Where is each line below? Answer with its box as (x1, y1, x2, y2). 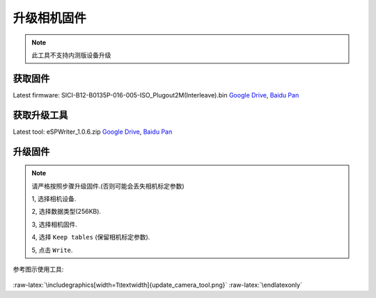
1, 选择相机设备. (31, 194, 77, 203)
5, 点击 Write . (31, 246, 73, 254)
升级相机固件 (13, 10, 87, 26)
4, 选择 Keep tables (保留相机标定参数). (31, 233, 150, 242)
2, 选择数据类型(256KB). (31, 207, 101, 216)
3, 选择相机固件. (31, 220, 78, 228)
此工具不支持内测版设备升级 (31, 51, 111, 59)
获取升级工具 (13, 109, 68, 121)
